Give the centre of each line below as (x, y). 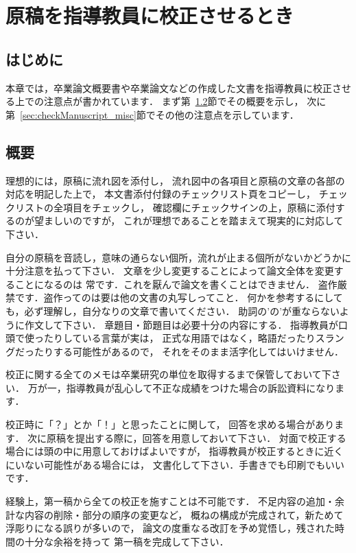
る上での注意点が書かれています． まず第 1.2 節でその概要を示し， (155, 101)
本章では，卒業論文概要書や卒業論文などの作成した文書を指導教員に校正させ (178, 87)
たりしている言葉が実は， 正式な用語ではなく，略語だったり (179, 338)
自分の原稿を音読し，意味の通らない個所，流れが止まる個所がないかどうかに (178, 257)
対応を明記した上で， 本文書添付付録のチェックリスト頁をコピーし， (161, 194)
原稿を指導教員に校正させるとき (150, 15)
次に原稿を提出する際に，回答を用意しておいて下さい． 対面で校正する (187, 437)
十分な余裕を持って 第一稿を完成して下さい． (127, 541)
